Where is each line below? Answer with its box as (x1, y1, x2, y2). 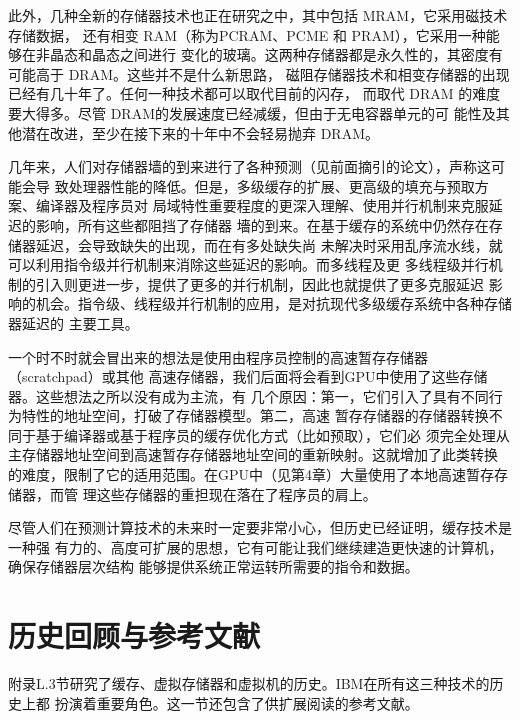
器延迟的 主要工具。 (8, 312, 139, 333)
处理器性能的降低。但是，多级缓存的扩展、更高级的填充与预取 (68, 175, 475, 196)
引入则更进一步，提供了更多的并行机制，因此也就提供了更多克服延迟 (35, 273, 484, 294)
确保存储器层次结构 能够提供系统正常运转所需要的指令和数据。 (8, 556, 419, 577)
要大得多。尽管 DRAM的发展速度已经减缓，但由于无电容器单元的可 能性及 (8, 102, 496, 123)
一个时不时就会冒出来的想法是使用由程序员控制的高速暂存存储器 (8, 346, 428, 367)
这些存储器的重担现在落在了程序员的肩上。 (96, 483, 377, 504)
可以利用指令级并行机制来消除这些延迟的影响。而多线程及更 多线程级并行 (8, 254, 489, 275)
